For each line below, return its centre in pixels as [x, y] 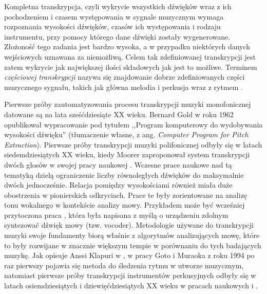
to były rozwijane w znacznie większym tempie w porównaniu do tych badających [133, 245]
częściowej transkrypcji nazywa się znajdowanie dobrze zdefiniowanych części [125, 77]
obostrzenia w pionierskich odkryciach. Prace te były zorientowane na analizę [126, 195]
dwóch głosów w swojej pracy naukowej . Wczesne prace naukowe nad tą [118, 164]
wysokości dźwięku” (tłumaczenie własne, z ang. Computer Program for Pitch [126, 134]
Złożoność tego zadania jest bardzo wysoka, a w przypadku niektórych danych [127, 47]
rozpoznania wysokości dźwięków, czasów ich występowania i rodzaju [112, 26]
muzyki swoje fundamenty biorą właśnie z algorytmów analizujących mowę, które [132, 235]
